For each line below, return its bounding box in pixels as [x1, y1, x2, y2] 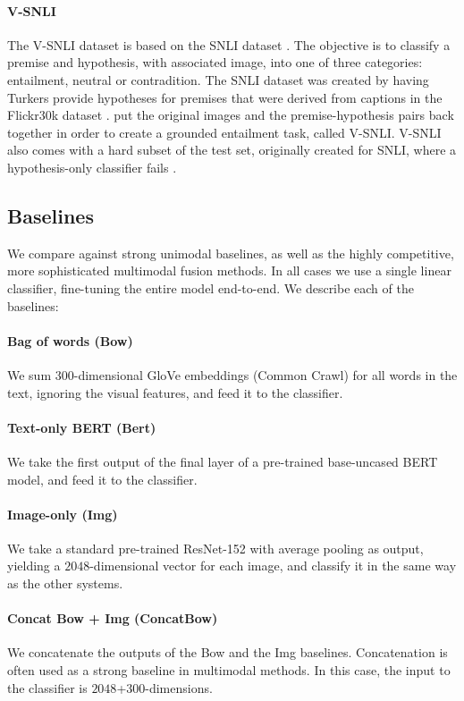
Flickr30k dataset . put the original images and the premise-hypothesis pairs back [7, 106, 454, 124]
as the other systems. [7, 574, 123, 593]
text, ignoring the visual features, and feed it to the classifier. [7, 383, 343, 401]
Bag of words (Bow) [7, 331, 133, 350]
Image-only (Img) [7, 504, 118, 523]
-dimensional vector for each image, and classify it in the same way [89, 556, 457, 575]
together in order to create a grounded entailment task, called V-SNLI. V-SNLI [7, 122, 442, 141]
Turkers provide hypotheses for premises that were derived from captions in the [7, 88, 443, 106]
